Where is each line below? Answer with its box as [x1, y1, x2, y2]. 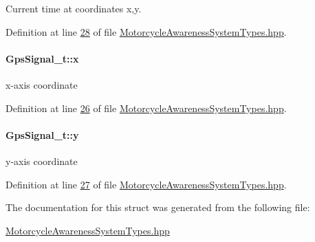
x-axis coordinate [6, 77, 78, 91]
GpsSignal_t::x [6, 51, 79, 65]
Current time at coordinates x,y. [6, 1, 142, 15]
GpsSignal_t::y [6, 127, 79, 142]
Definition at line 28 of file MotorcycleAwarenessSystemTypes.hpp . [6, 24, 287, 38]
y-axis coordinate [6, 153, 78, 168]
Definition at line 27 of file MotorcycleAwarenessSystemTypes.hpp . [6, 177, 287, 191]
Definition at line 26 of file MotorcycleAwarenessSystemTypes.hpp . [6, 100, 287, 115]
